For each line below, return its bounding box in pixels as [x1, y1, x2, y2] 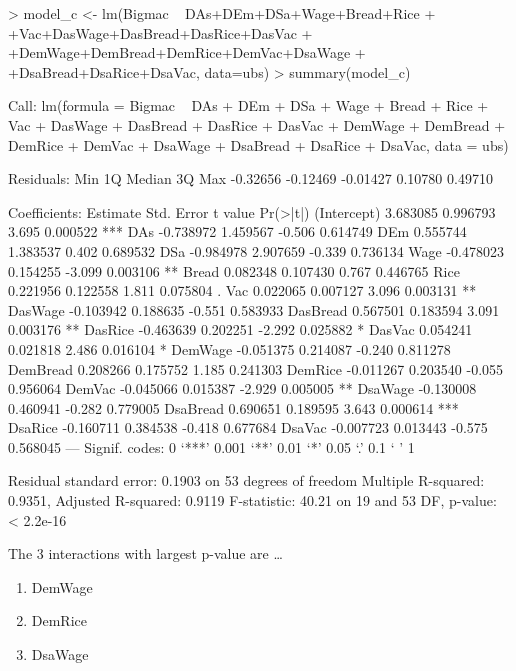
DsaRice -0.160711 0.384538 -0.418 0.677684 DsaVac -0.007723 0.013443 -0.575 [8, 417, 488, 438]
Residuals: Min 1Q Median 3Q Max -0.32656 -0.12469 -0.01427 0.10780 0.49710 [8, 168, 493, 189]
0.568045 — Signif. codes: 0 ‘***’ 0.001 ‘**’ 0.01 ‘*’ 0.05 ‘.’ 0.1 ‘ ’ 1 [8, 436, 415, 457]
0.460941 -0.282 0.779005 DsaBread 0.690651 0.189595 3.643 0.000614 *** [8, 397, 459, 418]
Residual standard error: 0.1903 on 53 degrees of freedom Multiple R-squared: [8, 470, 485, 491]
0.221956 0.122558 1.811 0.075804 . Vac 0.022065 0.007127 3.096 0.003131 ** [8, 280, 477, 301]
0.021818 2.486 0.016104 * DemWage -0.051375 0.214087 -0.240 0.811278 [8, 338, 451, 359]
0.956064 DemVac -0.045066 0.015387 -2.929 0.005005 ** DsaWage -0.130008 [8, 378, 477, 399]
